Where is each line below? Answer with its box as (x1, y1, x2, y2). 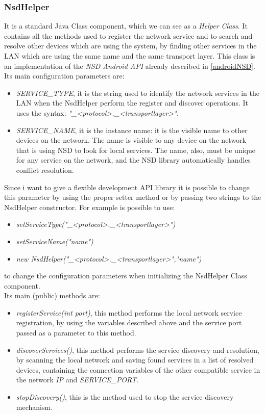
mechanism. (16, 401, 53, 412)
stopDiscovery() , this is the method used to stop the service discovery (16, 392, 234, 402)
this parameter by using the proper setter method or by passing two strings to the (4, 192, 261, 202)
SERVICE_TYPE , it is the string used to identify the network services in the (16, 87, 259, 98)
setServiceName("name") (16, 236, 93, 246)
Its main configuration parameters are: (4, 70, 125, 81)
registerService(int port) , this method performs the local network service (16, 307, 242, 318)
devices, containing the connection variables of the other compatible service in (16, 364, 260, 375)
